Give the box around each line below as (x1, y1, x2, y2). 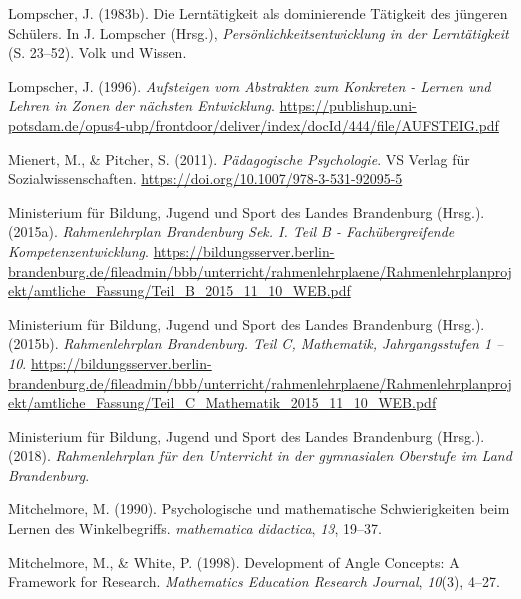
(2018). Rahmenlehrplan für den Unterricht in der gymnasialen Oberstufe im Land (8, 445, 512, 466)
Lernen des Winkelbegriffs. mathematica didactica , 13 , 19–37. (8, 518, 382, 539)
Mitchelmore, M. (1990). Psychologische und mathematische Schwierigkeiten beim (8, 498, 510, 519)
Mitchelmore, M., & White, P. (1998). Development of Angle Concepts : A (8, 551, 460, 572)
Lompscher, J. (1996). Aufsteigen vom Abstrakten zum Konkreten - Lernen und (8, 75, 491, 96)
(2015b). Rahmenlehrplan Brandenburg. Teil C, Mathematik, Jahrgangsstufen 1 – (8, 333, 504, 354)
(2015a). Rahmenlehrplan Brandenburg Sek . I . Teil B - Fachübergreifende (8, 221, 455, 242)
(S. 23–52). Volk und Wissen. (8, 42, 187, 63)
